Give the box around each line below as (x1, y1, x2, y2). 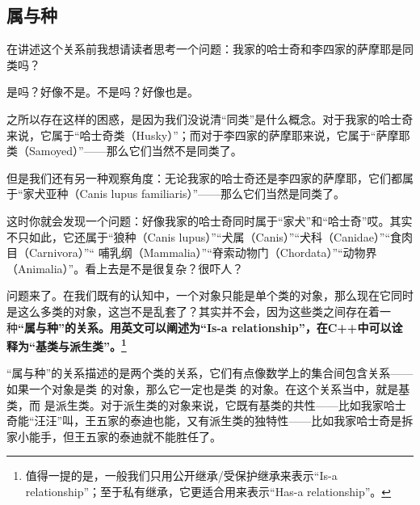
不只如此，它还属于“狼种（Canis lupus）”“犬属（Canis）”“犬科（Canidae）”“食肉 (6, 228, 414, 245)
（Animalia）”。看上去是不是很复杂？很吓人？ (6, 259, 244, 276)
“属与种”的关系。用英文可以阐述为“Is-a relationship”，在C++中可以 (18, 318, 392, 335)
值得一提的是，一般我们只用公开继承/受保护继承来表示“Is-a (25, 467, 338, 484)
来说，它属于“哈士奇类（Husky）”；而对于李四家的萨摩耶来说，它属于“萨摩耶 (6, 126, 410, 143)
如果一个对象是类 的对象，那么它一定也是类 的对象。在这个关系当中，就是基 (6, 380, 410, 397)
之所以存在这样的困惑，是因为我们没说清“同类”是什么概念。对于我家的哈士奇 (6, 110, 414, 127)
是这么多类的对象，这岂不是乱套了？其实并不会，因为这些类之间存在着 (6, 302, 380, 319)
